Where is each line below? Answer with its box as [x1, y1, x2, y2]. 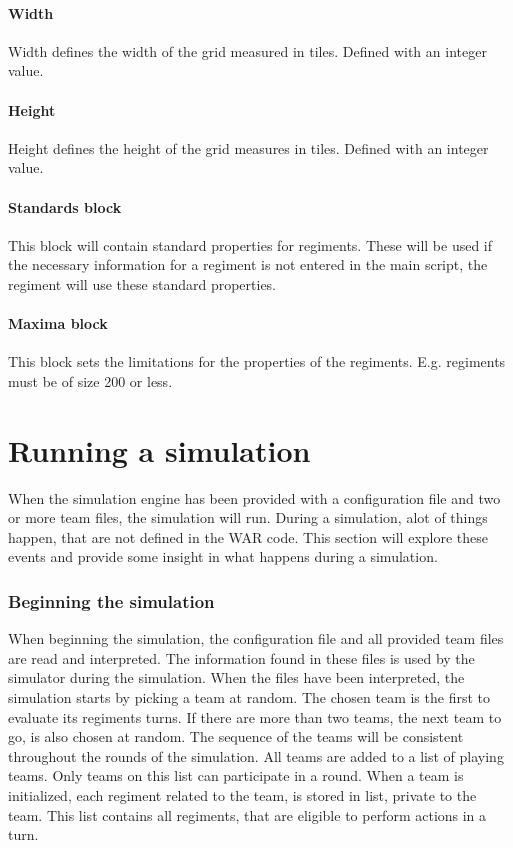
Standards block [8, 196, 122, 217]
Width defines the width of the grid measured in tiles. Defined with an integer [8, 40, 487, 61]
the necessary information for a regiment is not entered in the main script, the [8, 254, 488, 275]
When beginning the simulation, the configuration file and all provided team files [8, 628, 504, 649]
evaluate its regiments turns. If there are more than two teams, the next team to [8, 706, 502, 727]
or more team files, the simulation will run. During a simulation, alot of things [8, 507, 488, 528]
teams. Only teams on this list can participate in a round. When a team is [8, 765, 464, 786]
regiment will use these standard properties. [8, 273, 277, 294]
